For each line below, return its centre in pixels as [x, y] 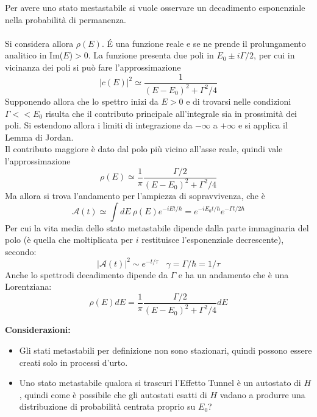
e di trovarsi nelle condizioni [239, 101]
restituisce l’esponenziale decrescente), [213, 240]
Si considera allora [39, 43]
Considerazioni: [38, 330]
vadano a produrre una [262, 394]
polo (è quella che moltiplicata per [69, 240]
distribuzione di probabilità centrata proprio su [107, 406]
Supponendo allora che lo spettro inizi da [82, 101]
